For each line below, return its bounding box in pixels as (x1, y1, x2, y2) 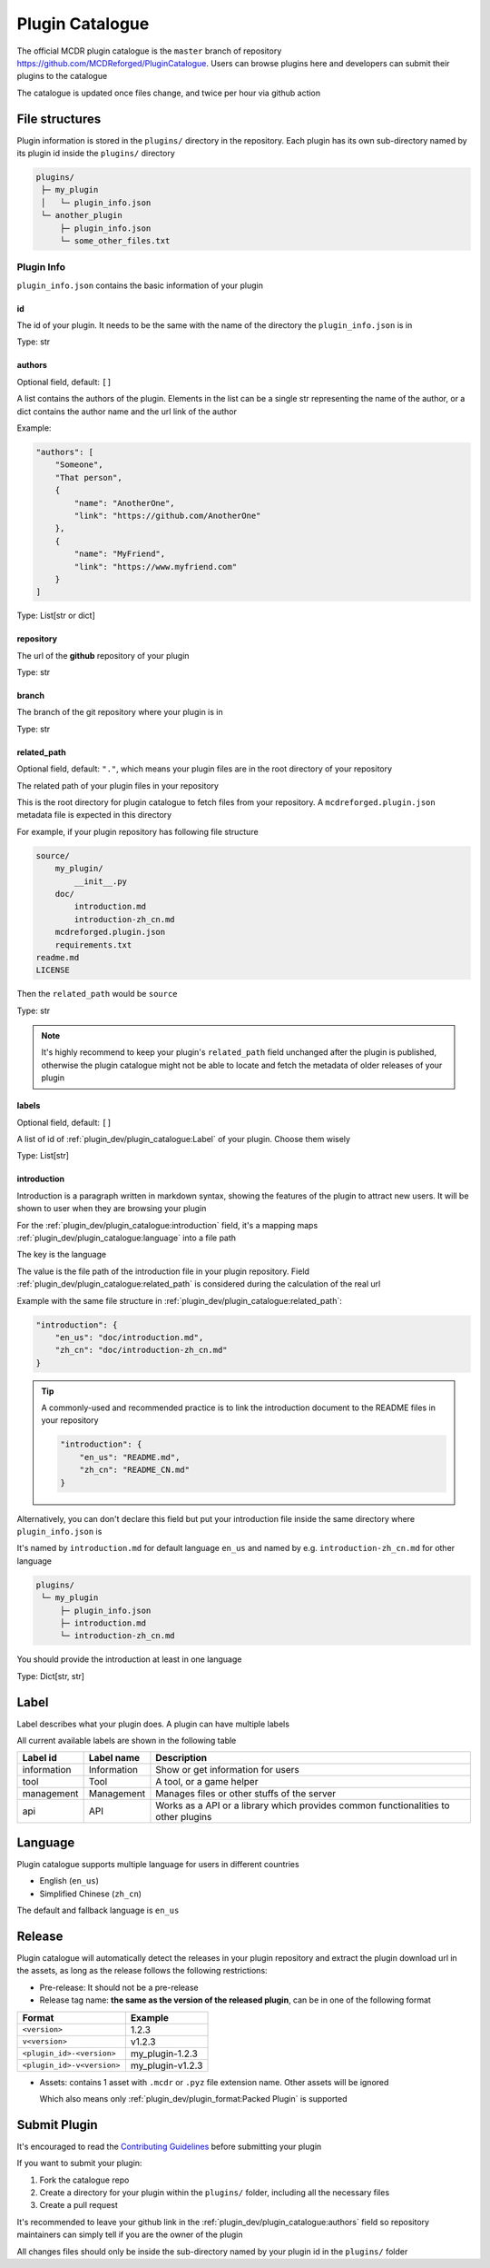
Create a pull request (39, 2200, 118, 2211)
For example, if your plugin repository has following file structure (16, 826, 259, 837)
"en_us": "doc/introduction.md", (54, 1332, 204, 1342)
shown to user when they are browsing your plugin (16, 1203, 207, 1214)
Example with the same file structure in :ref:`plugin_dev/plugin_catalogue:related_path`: (16, 1295, 342, 1306)
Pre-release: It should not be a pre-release (39, 1982, 199, 1993)
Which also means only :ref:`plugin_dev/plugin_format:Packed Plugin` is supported (39, 2093, 348, 2104)
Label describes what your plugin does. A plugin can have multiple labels (16, 1718, 290, 1729)
